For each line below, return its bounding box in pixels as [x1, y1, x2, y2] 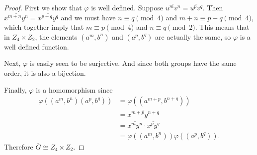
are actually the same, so [155, 31, 231, 42]
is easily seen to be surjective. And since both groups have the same [29, 58, 237, 68]
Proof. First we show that [4, 2, 82, 12]
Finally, [4, 84, 27, 95]
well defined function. [4, 41, 69, 52]
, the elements [35, 31, 78, 42]
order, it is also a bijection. [4, 67, 86, 78]
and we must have [61, 12, 116, 22]
